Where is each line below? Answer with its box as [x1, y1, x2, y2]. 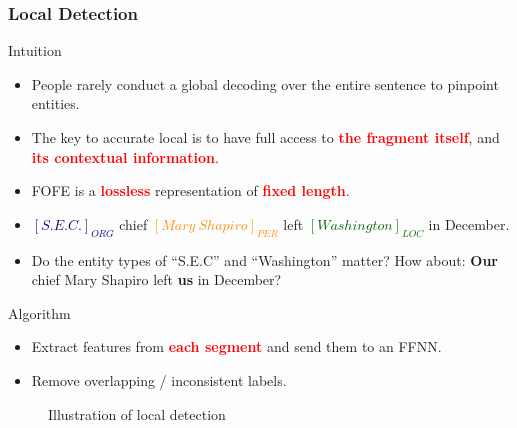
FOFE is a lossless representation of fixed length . [31, 180, 350, 201]
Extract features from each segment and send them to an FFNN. [31, 336, 442, 357]
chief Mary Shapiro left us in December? [31, 269, 282, 290]
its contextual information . [31, 146, 219, 167]
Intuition [8, 40, 62, 61]
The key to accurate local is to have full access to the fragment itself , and [31, 127, 500, 147]
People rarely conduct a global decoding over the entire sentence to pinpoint [31, 73, 499, 94]
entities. [31, 93, 80, 114]
